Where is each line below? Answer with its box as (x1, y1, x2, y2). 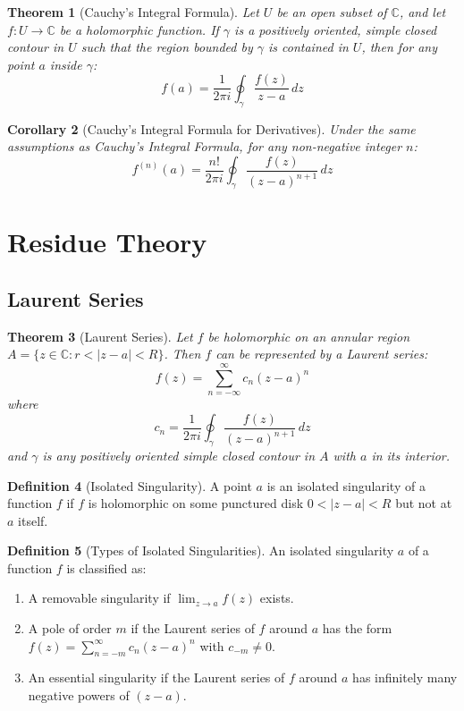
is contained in (268, 38, 349, 56)
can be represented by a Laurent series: (215, 344, 428, 363)
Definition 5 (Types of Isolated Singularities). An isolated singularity (7, 541, 394, 560)
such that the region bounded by (80, 38, 253, 56)
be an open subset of (276, 3, 387, 21)
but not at (395, 494, 452, 512)
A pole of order (28, 619, 112, 638)
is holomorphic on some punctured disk (88, 494, 304, 512)
